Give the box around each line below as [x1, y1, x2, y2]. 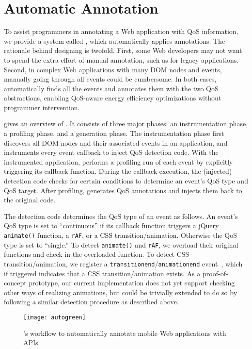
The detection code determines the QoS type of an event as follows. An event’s [4, 211, 238, 221]
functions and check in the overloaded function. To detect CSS [4, 249, 189, 259]
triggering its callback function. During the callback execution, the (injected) [4, 166, 232, 176]
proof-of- [203, 268, 228, 278]
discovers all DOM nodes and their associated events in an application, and [4, 137, 228, 148]
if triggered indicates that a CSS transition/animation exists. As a [4, 268, 201, 278]
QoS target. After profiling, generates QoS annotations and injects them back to [4, 185, 242, 195]
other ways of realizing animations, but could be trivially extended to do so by [4, 287, 237, 297]
